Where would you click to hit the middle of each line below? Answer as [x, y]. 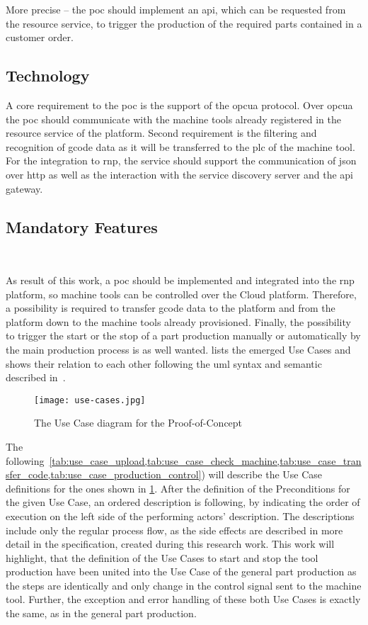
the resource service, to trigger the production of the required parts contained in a [184, 23]
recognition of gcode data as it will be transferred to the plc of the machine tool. [180, 146]
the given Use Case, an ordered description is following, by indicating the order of [183, 502]
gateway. [24, 188]
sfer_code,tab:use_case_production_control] [104, 474]
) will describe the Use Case [262, 474]
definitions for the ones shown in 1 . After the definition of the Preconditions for [178, 488]
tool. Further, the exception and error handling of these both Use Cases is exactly [183, 599]
